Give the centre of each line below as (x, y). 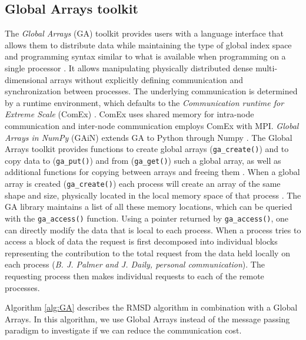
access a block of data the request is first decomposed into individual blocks (141, 241)
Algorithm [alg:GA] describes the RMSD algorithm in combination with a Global (151, 307)
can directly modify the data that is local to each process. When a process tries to (153, 230)
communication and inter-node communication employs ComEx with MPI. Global (152, 125)
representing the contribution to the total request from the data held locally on (147, 252)
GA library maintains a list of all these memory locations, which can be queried (149, 207)
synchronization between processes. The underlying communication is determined (151, 91)
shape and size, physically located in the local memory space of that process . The (153, 195)
